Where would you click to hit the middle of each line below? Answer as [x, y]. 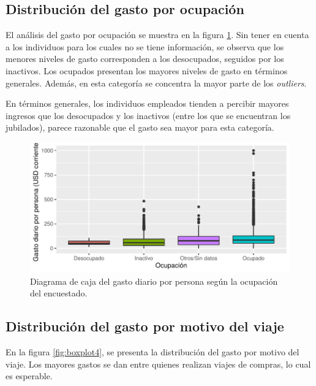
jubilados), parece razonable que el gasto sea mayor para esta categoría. [140, 127]
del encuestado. [59, 293]
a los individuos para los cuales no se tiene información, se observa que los [145, 46]
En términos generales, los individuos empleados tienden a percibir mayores [147, 103]
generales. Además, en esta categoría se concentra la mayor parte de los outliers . [156, 83]
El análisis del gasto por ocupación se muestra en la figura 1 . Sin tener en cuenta [157, 35]
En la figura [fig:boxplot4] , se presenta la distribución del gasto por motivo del [152, 351]
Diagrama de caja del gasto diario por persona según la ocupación [154, 281]
